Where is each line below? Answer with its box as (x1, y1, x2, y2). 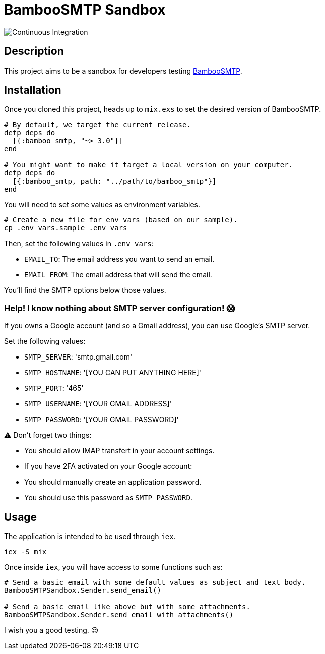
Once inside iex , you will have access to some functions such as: (4, 563, 223, 572)
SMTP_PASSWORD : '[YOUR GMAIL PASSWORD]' (24, 415, 179, 424)
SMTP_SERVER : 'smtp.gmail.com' (24, 352, 133, 362)
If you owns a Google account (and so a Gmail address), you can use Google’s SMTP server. (4, 321, 310, 330)
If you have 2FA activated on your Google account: (24, 462, 192, 471)
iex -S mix (4, 548, 47, 556)
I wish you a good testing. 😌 (4, 626, 99, 635)
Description (4, 45, 64, 58)
